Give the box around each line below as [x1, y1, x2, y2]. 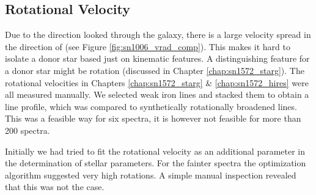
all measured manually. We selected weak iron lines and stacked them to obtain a [5, 88, 309, 101]
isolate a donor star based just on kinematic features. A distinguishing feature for [5, 52, 310, 65]
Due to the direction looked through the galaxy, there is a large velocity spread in [5, 28, 311, 41]
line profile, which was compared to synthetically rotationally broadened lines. [5, 100, 297, 112]
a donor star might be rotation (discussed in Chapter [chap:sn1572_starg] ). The [5, 64, 304, 76]
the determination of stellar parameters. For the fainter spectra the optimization [5, 156, 306, 169]
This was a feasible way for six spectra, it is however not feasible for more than [5, 112, 301, 125]
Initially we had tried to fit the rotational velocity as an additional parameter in [5, 144, 306, 157]
